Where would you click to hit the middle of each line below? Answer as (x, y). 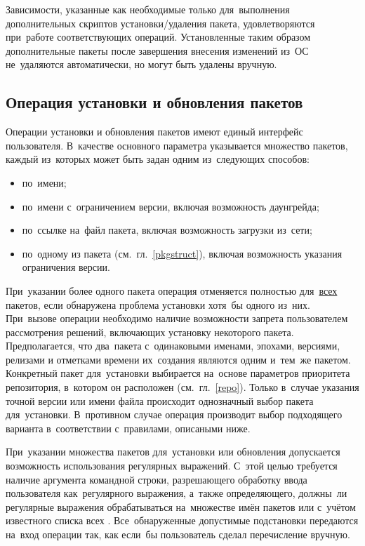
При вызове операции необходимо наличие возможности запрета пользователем (177, 318)
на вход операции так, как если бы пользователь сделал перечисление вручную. (178, 534)
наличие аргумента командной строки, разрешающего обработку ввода (157, 479)
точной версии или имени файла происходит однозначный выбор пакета (160, 400)
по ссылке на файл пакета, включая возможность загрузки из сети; (167, 230)
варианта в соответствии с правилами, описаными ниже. (128, 428)
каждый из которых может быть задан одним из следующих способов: (158, 159)
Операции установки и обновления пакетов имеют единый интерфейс (154, 132)
